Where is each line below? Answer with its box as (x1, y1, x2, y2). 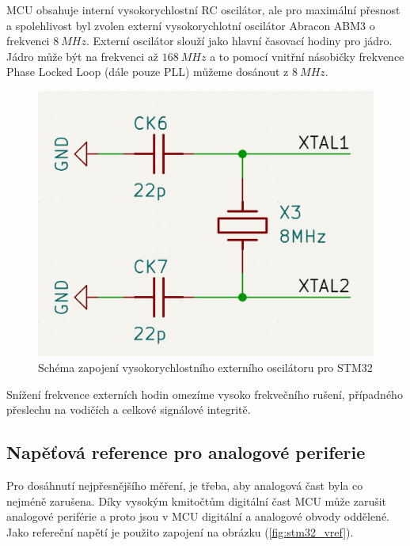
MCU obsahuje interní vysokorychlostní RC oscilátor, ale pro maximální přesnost (6, 2, 401, 17)
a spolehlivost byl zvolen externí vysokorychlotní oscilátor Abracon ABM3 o (6, 17, 375, 33)
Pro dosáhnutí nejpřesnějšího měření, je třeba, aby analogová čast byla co (6, 476, 363, 493)
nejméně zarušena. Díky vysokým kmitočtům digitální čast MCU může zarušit (6, 492, 387, 509)
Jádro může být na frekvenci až (6, 47, 158, 64)
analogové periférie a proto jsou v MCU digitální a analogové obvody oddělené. (6, 508, 390, 525)
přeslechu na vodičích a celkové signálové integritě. (6, 401, 251, 418)
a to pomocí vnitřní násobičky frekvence (210, 47, 404, 64)
